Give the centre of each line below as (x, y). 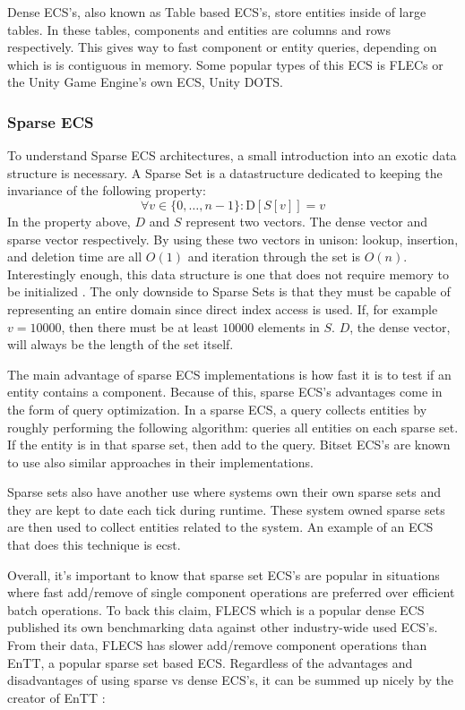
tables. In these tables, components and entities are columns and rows (199, 29)
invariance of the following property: (107, 190)
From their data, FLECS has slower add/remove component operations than (217, 645)
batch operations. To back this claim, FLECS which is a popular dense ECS (216, 609)
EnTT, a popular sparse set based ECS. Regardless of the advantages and (210, 662)
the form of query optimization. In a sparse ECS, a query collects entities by (217, 409)
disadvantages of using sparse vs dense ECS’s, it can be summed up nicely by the (230, 680)
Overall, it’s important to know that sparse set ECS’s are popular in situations (224, 574)
